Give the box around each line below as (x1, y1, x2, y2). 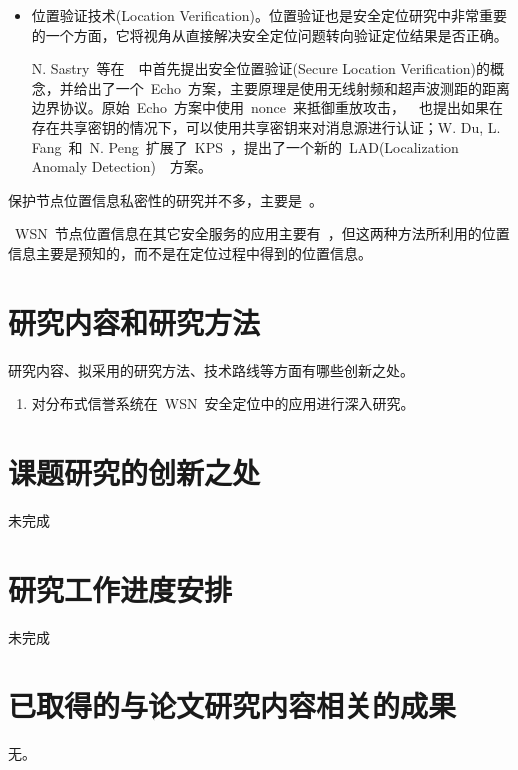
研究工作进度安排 (8, 568, 233, 609)
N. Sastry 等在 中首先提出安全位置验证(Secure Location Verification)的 (31, 58, 490, 79)
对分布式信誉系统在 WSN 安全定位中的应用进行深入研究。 (31, 393, 415, 414)
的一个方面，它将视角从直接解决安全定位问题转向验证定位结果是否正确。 (31, 24, 508, 45)
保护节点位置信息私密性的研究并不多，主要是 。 (8, 189, 323, 210)
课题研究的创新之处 (8, 452, 261, 493)
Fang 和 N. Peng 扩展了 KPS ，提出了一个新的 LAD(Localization (31, 136, 459, 157)
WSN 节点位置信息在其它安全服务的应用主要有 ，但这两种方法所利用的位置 (14, 223, 510, 244)
